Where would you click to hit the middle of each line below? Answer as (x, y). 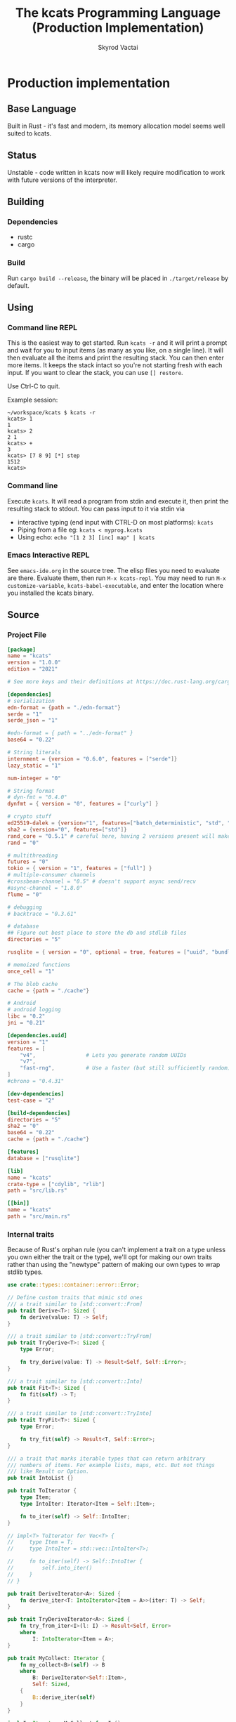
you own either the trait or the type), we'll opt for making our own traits (110, 1257)
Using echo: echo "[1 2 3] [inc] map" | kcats (86, 537)
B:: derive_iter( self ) (64, 1697)
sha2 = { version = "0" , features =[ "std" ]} (67, 829)
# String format (31, 791)
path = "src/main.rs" (39, 1216)
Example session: (33, 400)
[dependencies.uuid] (38, 1035)
